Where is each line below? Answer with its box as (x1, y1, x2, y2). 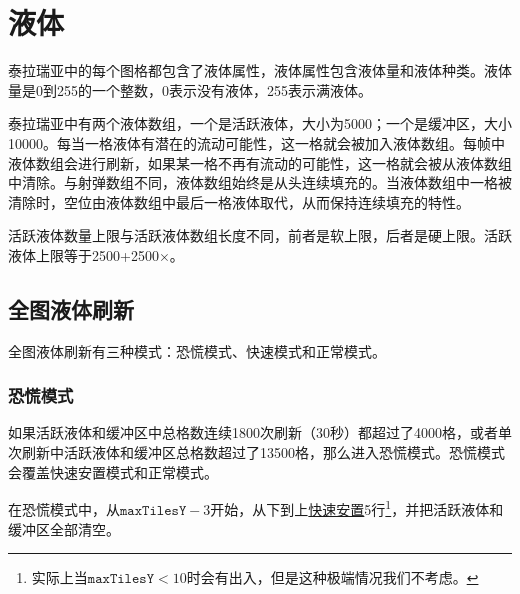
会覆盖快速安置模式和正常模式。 (8, 461, 218, 482)
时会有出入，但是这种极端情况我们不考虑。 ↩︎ (186, 567, 479, 588)
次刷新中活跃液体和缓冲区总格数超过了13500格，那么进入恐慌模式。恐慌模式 (8, 442, 505, 463)
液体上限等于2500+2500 (8, 244, 159, 265)
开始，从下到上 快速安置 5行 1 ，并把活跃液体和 (210, 496, 504, 519)
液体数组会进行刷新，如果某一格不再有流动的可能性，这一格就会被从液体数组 (8, 152, 512, 173)
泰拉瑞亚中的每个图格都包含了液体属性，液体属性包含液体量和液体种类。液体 (8, 60, 512, 81)
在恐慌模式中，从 (8, 498, 120, 519)
